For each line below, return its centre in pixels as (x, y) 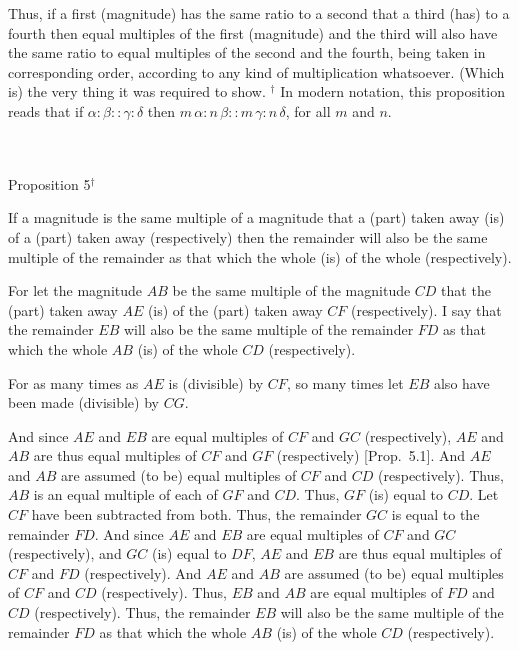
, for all (308, 110)
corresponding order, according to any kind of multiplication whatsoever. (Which (256, 71)
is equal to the (435, 514)
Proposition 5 (49, 183)
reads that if (46, 110)
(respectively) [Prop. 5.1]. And (371, 455)
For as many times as (73, 382)
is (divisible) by (216, 382)
